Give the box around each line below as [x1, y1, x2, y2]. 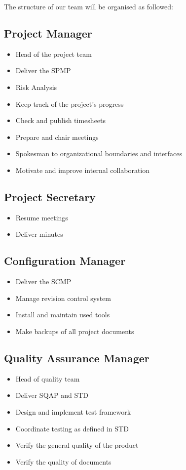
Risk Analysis [15, 82, 57, 92]
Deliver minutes [15, 229, 63, 239]
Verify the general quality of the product [15, 440, 139, 450]
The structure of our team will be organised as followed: [4, 1, 173, 11]
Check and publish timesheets [15, 115, 106, 126]
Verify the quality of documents [15, 456, 112, 467]
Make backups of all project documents [15, 326, 134, 336]
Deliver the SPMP [15, 65, 71, 76]
